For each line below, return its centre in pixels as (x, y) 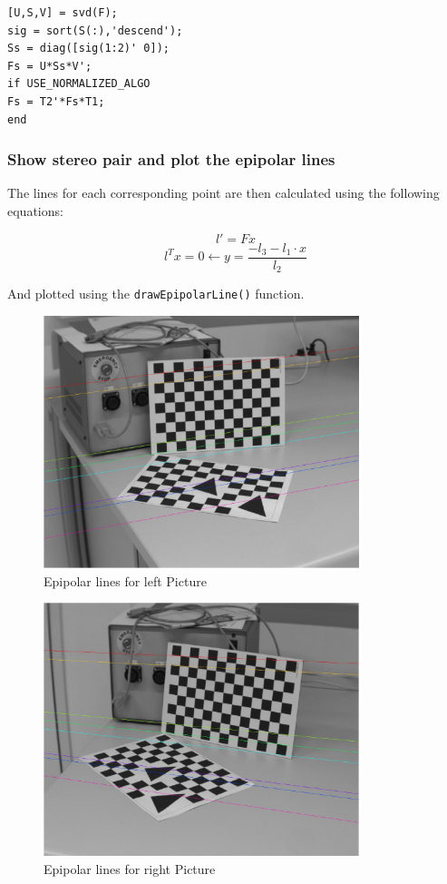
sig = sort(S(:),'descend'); (95, 30)
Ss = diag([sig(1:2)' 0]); (88, 49)
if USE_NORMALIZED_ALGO (79, 84)
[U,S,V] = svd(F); (63, 13)
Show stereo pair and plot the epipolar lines (171, 159)
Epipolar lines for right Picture (130, 868)
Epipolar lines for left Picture (125, 580)
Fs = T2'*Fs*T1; (56, 101)
